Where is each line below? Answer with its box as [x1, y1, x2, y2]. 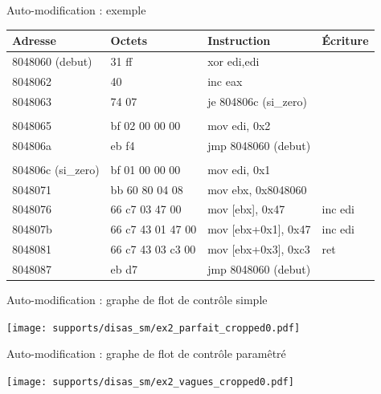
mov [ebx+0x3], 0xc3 [207, 241, 310, 258]
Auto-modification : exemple [6, 2, 146, 18]
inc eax [207, 72, 243, 89]
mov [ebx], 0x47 [207, 201, 285, 217]
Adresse [12, 32, 56, 49]
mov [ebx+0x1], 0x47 [207, 221, 311, 238]
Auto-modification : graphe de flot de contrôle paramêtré [6, 345, 286, 362]
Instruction [207, 32, 271, 49]
